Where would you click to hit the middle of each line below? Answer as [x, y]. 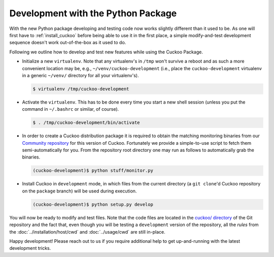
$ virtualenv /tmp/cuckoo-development [81, 89]
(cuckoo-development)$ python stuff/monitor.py [93, 171]
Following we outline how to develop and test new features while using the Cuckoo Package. [106, 52]
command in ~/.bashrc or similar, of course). [71, 109]
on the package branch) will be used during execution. [79, 191]
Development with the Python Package [93, 13]
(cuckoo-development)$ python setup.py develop [93, 204]
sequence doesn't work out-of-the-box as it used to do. [68, 43]
